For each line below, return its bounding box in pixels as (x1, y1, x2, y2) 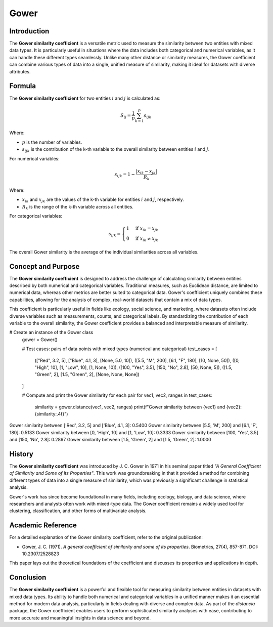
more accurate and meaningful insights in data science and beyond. (9, 615, 151, 621)
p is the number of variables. (22, 139, 82, 145)
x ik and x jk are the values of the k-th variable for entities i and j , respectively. (22, 196, 184, 204)
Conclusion (9, 573, 47, 582)
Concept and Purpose (9, 262, 80, 271)
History (9, 449, 34, 458)
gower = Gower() (22, 337, 58, 343)
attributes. (9, 68, 31, 74)
